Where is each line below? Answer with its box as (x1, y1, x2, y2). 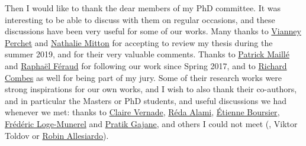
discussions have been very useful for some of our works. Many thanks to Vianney (5, 25, 301, 37)
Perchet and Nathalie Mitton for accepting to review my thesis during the (5, 36, 273, 48)
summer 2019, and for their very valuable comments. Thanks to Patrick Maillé (5, 48, 289, 60)
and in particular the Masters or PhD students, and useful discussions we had (5, 94, 287, 106)
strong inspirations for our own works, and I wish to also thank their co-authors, (5, 83, 297, 95)
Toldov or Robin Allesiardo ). (5, 129, 109, 141)
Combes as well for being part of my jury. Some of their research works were (5, 71, 282, 83)
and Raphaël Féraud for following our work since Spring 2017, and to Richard (5, 59, 287, 72)
